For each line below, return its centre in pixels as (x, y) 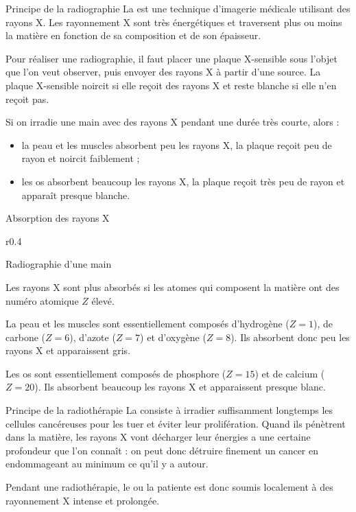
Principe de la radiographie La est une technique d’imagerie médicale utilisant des (178, 8)
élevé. (103, 300)
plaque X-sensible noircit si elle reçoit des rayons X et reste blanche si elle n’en (171, 85)
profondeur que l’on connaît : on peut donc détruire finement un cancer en (162, 450)
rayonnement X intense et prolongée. (83, 500)
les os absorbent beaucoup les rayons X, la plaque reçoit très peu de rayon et (183, 181)
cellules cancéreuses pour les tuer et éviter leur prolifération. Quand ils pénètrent (176, 423)
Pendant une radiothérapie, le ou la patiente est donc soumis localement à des (169, 487)
